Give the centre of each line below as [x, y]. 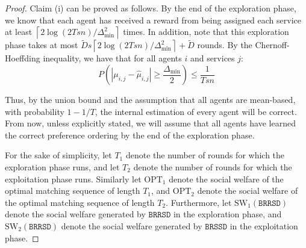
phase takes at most [42, 45]
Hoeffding [23, 58]
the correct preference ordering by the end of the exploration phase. [130, 135]
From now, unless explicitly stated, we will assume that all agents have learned [150, 123]
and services [212, 58]
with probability [35, 111]
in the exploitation [264, 225]
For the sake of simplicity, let [58, 155]
